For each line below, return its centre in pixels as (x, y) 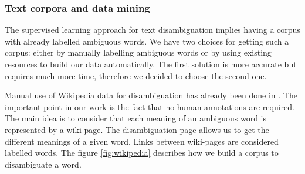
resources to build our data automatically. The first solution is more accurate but (151, 64)
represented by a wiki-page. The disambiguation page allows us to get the (137, 129)
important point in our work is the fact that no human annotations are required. (150, 106)
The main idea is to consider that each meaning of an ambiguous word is (136, 118)
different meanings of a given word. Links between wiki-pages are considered (142, 141)
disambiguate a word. (43, 164)
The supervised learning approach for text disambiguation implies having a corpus (152, 30)
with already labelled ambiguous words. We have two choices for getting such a (147, 41)
